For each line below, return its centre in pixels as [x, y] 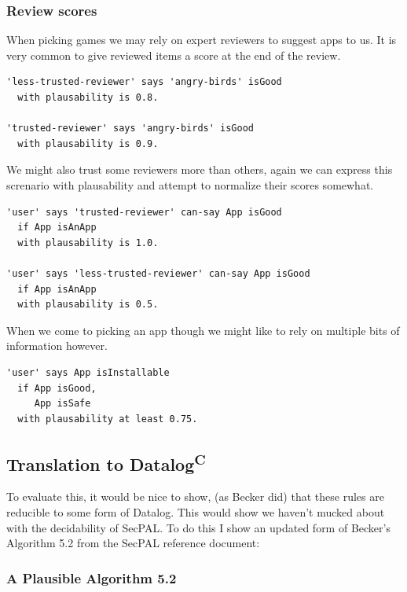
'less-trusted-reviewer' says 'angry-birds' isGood [144, 82]
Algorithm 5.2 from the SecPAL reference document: [133, 543]
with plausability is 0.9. [88, 143]
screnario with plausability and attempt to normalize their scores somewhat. [190, 184]
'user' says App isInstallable [88, 372]
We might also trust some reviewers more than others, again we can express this [200, 169]
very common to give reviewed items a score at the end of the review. [174, 55]
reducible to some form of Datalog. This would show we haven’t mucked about [196, 512]
